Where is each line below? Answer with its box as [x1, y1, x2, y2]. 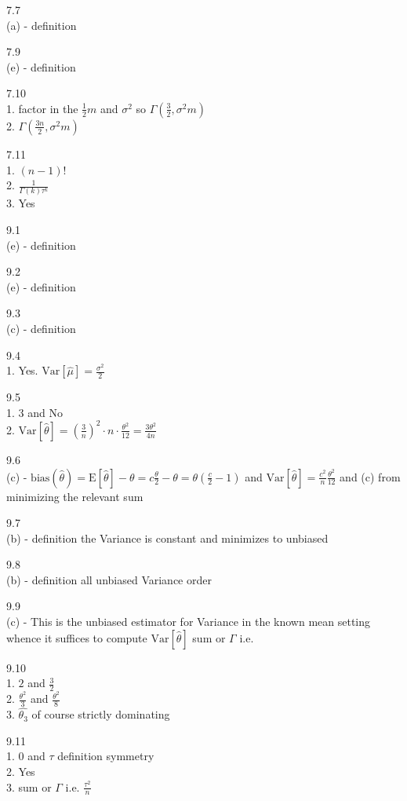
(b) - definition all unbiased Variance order [6, 571, 212, 587]
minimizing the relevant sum [6, 488, 144, 504]
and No [27, 404, 63, 420]
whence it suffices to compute [6, 629, 147, 646]
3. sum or [6, 778, 52, 795]
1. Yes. [6, 362, 38, 379]
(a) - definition [6, 16, 77, 33]
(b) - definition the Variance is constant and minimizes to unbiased [6, 529, 329, 546]
